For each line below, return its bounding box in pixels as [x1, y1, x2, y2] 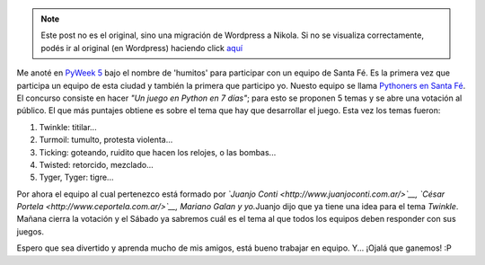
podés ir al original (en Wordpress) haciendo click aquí [40, 42, 242, 53]
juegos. [16, 225, 45, 237]
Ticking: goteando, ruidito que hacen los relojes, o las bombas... [39, 146, 277, 157]
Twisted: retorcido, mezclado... [39, 159, 154, 170]
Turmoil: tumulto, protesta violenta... [39, 135, 173, 146]
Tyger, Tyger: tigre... [39, 172, 114, 183]
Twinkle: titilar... [39, 121, 98, 132]
